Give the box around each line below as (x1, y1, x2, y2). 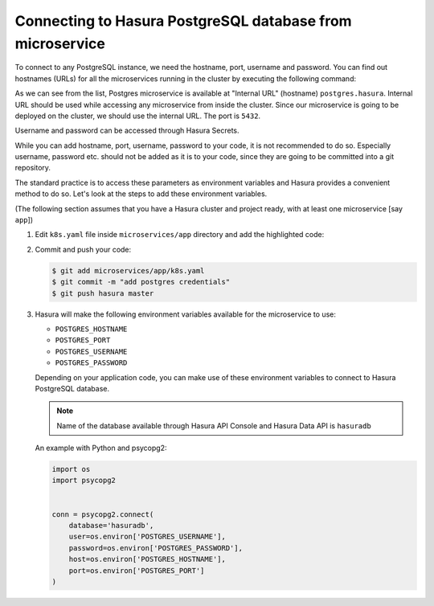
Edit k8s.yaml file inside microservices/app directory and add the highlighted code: (35, 230, 325, 240)
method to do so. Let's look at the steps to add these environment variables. (14, 189, 268, 199)
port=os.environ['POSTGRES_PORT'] (68, 566, 205, 575)
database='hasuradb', (68, 521, 154, 530)
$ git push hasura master (51, 289, 154, 297)
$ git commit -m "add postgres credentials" (51, 277, 231, 287)
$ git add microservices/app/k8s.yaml (51, 266, 205, 275)
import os (51, 465, 91, 474)
